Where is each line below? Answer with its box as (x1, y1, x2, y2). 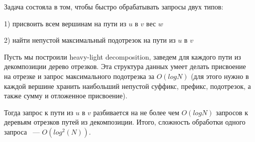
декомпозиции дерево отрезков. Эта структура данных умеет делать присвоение (4, 61, 246, 71)
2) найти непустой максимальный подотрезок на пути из (4, 35, 176, 45)
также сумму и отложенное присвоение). (4, 90, 127, 101)
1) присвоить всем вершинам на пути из (4, 18, 127, 28)
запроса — (4, 126, 40, 137)
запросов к (216, 107, 248, 117)
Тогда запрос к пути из (4, 107, 74, 117)
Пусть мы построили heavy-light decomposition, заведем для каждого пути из (4, 51, 241, 62)
